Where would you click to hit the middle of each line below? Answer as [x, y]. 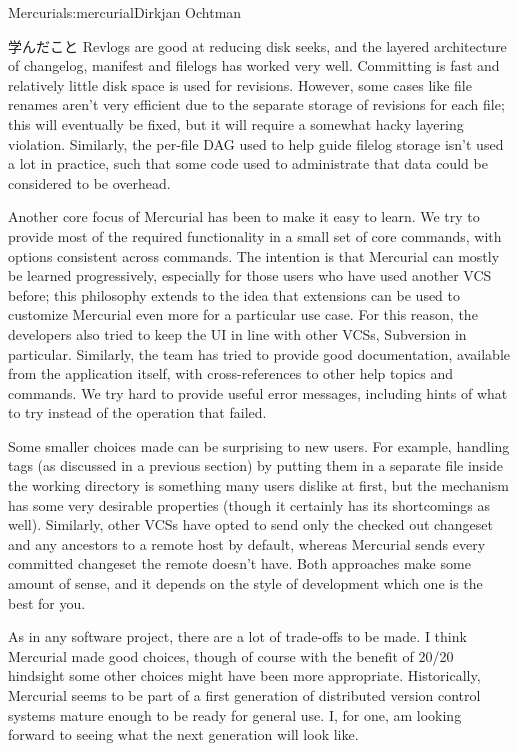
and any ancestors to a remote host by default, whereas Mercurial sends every [247, 543]
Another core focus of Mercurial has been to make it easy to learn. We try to [244, 216]
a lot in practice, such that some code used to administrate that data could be [248, 163]
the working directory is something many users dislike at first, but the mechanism [258, 485]
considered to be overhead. [89, 182]
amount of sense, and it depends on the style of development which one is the [245, 583]
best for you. [47, 602]
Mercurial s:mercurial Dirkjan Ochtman [125, 12]
